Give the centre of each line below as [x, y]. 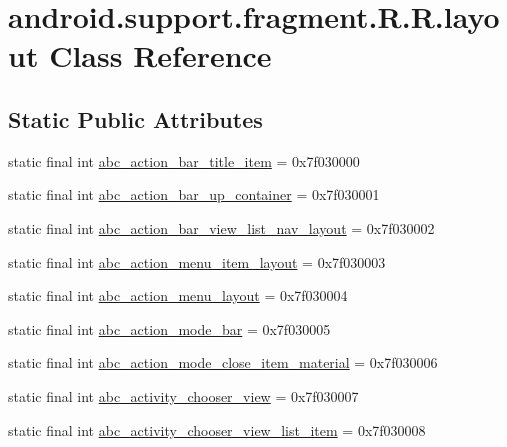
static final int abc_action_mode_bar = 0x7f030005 [169, 328]
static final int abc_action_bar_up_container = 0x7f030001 [194, 194]
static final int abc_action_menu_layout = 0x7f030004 [178, 295]
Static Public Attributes [135, 118]
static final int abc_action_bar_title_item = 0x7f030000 [184, 160]
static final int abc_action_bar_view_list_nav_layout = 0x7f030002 [221, 227]
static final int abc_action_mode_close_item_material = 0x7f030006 [223, 362]
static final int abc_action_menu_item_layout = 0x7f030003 [197, 261]
